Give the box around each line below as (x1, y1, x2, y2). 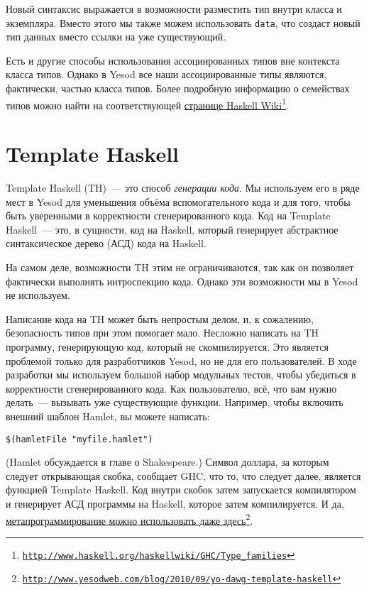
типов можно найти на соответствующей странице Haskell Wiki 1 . (6, 95, 289, 112)
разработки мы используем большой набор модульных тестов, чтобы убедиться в (6, 367, 356, 382)
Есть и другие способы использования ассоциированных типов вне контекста (6, 53, 340, 67)
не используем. (6, 288, 70, 302)
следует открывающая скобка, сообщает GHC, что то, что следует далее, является (6, 468, 361, 483)
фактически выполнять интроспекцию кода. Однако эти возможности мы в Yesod (6, 273, 358, 288)
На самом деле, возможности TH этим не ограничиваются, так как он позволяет (6, 259, 354, 274)
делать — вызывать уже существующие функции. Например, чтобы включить (6, 395, 343, 410)
